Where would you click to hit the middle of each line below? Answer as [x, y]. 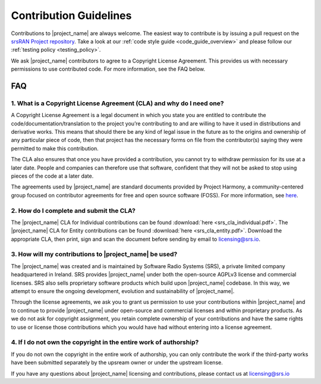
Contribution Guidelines [71, 15]
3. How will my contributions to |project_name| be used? [94, 254]
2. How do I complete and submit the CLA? [73, 210]
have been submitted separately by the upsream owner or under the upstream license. [117, 363]
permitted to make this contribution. [55, 148]
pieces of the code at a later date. [52, 176]
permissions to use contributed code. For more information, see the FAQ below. [108, 69]
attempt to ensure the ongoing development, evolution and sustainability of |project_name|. [123, 291]
